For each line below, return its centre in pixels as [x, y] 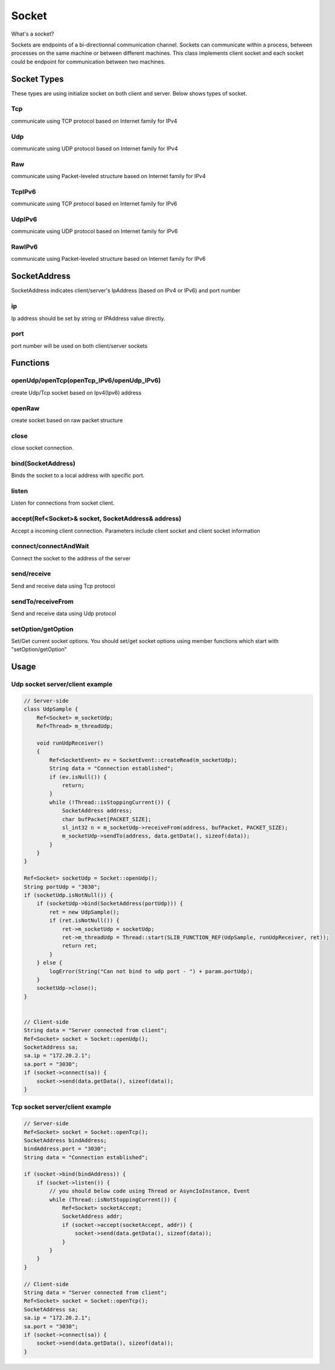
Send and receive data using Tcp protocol [63, 586]
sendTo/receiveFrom [43, 601]
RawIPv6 [24, 247]
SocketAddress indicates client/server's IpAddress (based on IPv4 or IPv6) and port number [126, 290]
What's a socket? [33, 34]
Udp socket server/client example [62, 684]
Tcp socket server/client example [61, 1107]
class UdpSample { [51, 709]
